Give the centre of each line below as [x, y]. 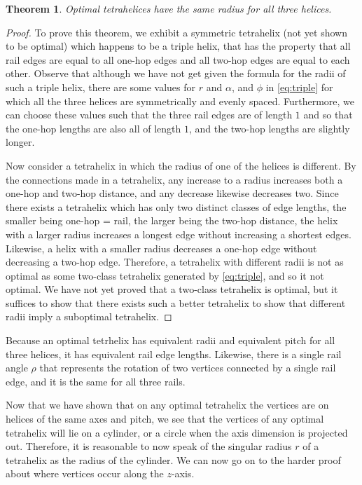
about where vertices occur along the [85, 473]
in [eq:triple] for [299, 87]
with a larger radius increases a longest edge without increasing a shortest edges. [179, 234]
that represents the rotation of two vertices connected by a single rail [188, 368]
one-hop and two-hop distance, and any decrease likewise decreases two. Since [172, 193]
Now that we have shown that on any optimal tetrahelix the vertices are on [167, 405]
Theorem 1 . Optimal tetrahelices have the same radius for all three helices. [169, 8]
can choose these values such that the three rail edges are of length [149, 115]
